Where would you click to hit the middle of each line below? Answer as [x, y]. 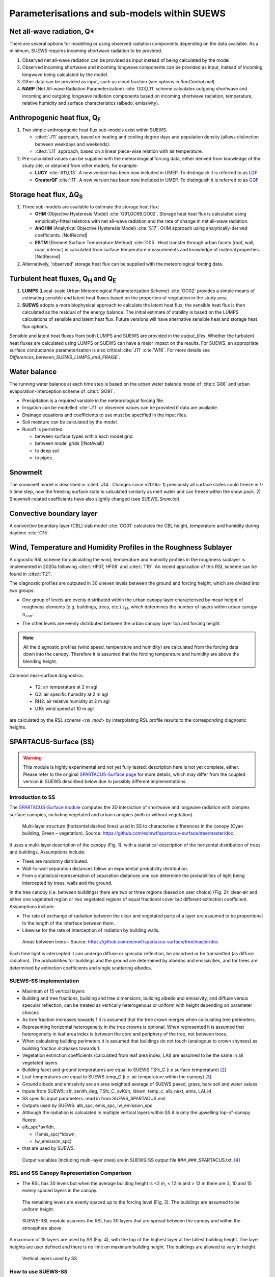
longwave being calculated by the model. [65, 75]
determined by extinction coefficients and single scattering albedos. [81, 967]
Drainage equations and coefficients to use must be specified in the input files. [105, 415]
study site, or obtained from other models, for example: [80, 165]
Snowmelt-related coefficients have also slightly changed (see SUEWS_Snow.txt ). [95, 499]
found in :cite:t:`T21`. [31, 574]
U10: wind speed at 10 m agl [64, 708]
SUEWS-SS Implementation [44, 981]
